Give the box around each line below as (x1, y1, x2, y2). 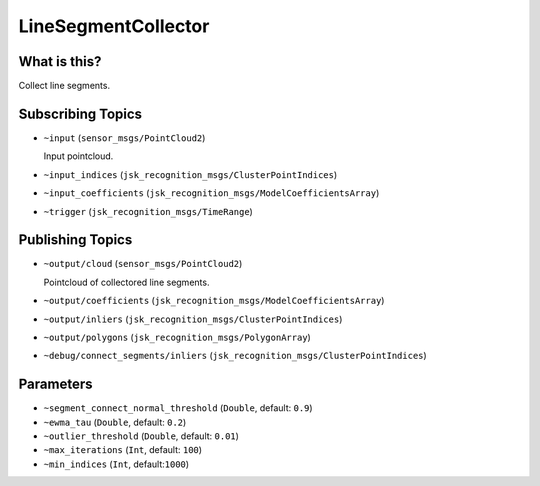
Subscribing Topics (18, 105, 143, 122)
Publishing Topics (18, 231, 133, 249)
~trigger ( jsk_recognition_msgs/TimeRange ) (43, 205, 254, 217)
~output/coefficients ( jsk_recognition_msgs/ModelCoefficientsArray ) (43, 295, 385, 307)
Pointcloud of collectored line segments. (43, 276, 210, 288)
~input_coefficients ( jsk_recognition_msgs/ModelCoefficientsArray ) (43, 187, 380, 199)
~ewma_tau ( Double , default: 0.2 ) (43, 416, 187, 428)
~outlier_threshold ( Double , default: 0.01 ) (43, 430, 240, 442)
